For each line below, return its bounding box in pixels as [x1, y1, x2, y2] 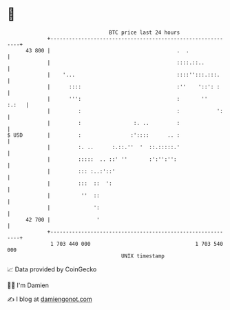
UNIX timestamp [121, 252, 165, 260]
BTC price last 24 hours [109, 29, 180, 36]
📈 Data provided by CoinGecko [7, 265, 97, 273]
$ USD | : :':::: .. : [7, 131, 180, 139]
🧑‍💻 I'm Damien [7, 281, 50, 289]
